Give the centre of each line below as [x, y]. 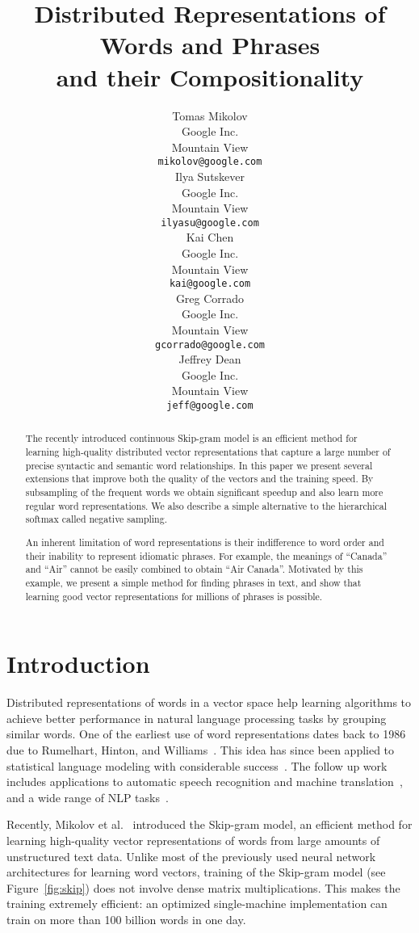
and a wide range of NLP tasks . [88, 797]
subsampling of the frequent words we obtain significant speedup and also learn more [204, 492]
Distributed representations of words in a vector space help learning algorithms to [209, 702]
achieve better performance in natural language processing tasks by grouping [197, 718]
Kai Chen [210, 237]
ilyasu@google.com [210, 223]
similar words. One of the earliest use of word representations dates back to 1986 [206, 734]
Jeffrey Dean [210, 359]
